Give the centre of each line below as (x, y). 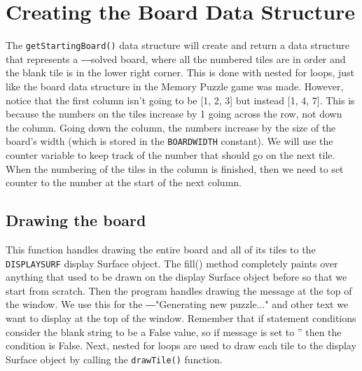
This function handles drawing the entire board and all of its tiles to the (161, 249)
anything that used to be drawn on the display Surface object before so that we (176, 277)
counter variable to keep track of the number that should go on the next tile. (170, 155)
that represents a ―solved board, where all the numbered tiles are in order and (176, 58)
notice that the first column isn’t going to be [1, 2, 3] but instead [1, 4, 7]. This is (180, 100)
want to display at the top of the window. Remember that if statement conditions (181, 318)
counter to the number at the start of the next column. (124, 182)
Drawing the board (76, 220)
